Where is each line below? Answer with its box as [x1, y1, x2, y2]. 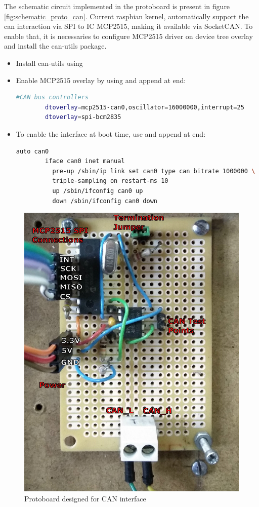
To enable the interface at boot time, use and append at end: [16, 128, 206, 139]
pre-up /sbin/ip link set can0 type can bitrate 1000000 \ [52, 167, 255, 175]
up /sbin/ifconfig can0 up [52, 187, 143, 194]
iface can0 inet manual [45, 158, 125, 165]
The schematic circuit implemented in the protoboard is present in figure [4, 1, 230, 11]
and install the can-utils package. [4, 41, 107, 51]
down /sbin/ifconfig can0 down [52, 197, 158, 205]
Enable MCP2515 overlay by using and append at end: [16, 74, 186, 85]
